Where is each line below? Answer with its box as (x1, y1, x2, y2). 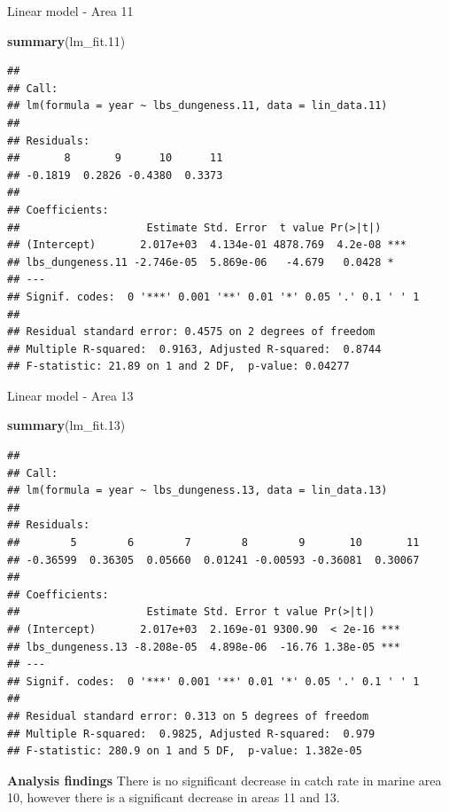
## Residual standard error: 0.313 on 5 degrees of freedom (7, 709, 369, 722)
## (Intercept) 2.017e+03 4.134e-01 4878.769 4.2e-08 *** (7, 238, 407, 252)
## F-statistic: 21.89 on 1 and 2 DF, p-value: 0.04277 (7, 360, 350, 373)
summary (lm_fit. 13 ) (7, 416, 126, 434)
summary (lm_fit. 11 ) (7, 31, 126, 50)
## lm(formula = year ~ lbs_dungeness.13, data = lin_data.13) (7, 484, 388, 497)
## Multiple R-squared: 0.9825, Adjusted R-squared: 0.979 (7, 727, 375, 740)
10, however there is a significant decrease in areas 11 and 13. (7, 788, 340, 807)
